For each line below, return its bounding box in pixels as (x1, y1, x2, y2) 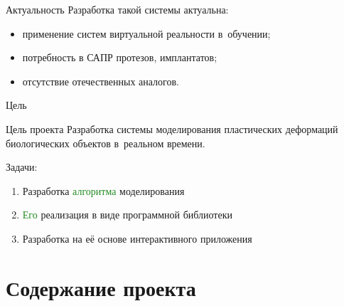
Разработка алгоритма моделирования (22, 183, 185, 198)
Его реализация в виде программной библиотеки (22, 207, 232, 222)
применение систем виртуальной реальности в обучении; (22, 26, 271, 41)
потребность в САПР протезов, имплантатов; (22, 50, 217, 65)
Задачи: (6, 159, 38, 174)
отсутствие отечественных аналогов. (22, 73, 179, 88)
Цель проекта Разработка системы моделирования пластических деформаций (6, 121, 338, 136)
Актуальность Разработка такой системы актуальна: (6, 2, 229, 16)
